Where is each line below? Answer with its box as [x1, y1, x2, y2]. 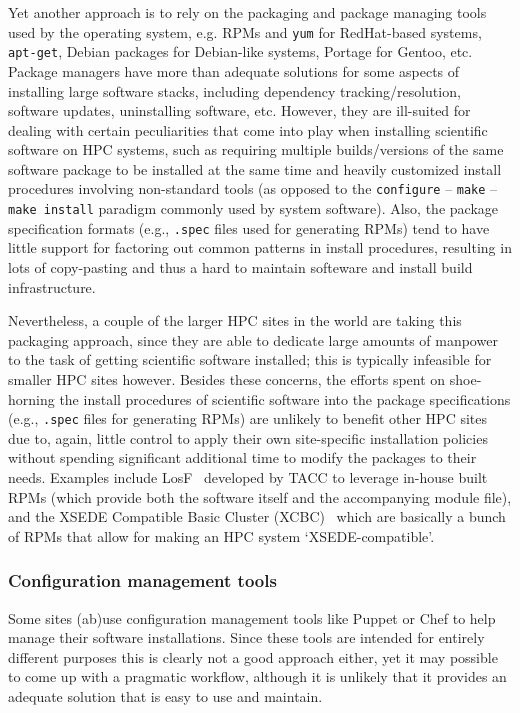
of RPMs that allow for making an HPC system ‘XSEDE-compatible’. [8, 525, 435, 546]
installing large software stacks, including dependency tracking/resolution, [8, 80, 461, 101]
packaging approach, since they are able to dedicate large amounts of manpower [8, 329, 498, 350]
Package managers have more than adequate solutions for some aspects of [8, 60, 460, 81]
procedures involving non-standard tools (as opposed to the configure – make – [8, 178, 498, 199]
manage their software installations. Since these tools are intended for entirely [8, 627, 485, 648]
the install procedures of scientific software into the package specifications [59, 388, 511, 409]
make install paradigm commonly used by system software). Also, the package [8, 198, 498, 219]
